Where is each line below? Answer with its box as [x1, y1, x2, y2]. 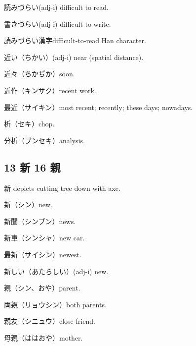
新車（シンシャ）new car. [4, 232, 85, 243]
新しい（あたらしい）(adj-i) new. [4, 266, 109, 276]
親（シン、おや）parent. [4, 283, 80, 293]
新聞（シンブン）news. [4, 216, 76, 226]
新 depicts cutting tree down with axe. [4, 182, 120, 193]
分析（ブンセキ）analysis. [4, 135, 85, 145]
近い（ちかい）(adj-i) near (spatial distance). [4, 52, 144, 62]
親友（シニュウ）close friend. [4, 316, 95, 326]
